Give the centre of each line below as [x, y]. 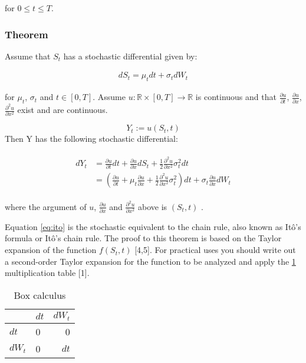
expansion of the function [51, 250]
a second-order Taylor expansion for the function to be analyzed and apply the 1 [150, 261]
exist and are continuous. [62, 110]
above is [153, 206]
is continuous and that [236, 97]
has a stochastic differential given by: [130, 56]
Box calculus [40, 295]
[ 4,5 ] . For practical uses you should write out [215, 250]
